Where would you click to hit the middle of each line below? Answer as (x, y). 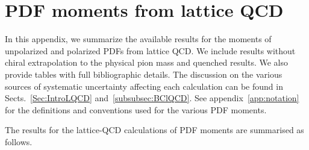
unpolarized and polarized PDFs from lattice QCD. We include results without (150, 50)
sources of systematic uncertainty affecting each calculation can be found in (144, 86)
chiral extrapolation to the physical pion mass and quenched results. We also (146, 62)
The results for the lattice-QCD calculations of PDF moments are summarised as (154, 130)
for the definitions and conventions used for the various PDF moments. (136, 109)
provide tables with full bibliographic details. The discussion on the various (144, 74)
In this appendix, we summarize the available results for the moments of (138, 39)
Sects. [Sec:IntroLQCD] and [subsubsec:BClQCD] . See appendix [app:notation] (152, 98)
